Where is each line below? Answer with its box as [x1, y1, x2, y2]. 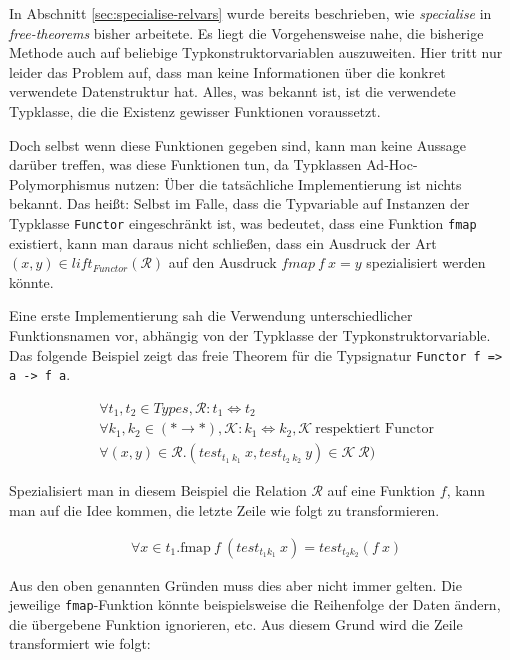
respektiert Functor [315, 422, 434, 437]
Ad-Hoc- [366, 154, 418, 175]
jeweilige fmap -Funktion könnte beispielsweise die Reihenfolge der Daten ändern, [9, 594, 501, 615]
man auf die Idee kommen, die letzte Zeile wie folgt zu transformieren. [9, 500, 440, 521]
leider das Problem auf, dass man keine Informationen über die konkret [9, 61, 446, 82]
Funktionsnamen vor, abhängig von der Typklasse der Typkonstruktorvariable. [9, 324, 491, 345]
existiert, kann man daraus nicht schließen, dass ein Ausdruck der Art [9, 232, 437, 253]
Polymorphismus [9, 173, 111, 194]
